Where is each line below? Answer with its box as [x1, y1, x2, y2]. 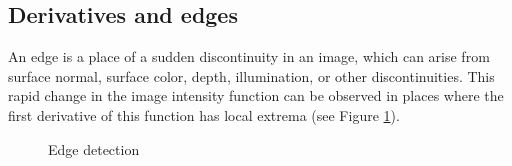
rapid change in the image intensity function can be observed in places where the [8, 85, 504, 106]
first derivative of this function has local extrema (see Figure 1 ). [8, 104, 400, 125]
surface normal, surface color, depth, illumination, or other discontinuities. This [8, 65, 495, 86]
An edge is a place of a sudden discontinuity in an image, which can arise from [8, 46, 490, 67]
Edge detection [48, 138, 140, 159]
